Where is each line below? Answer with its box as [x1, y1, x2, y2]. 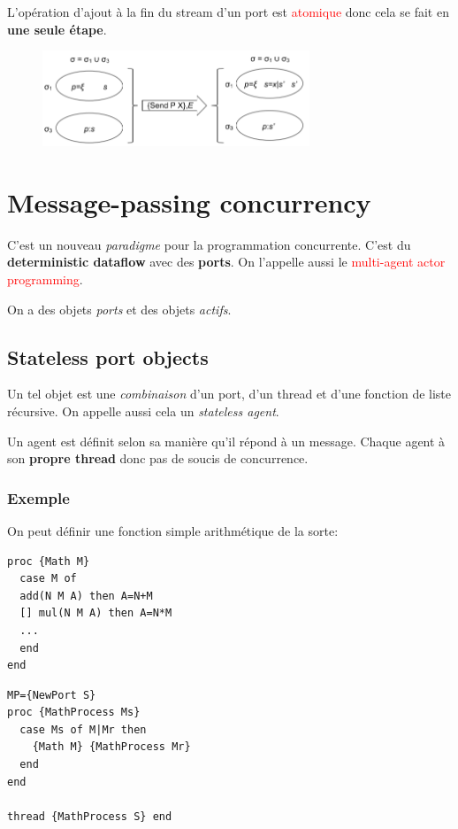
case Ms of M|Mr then [19, 723, 147, 736]
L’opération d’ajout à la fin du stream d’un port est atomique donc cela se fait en [7, 3, 449, 20]
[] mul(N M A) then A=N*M [19, 607, 172, 620]
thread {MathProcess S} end [7, 810, 172, 823]
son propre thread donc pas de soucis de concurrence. [7, 449, 309, 468]
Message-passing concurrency [7, 183, 371, 220]
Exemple [7, 486, 70, 508]
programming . [7, 269, 83, 288]
